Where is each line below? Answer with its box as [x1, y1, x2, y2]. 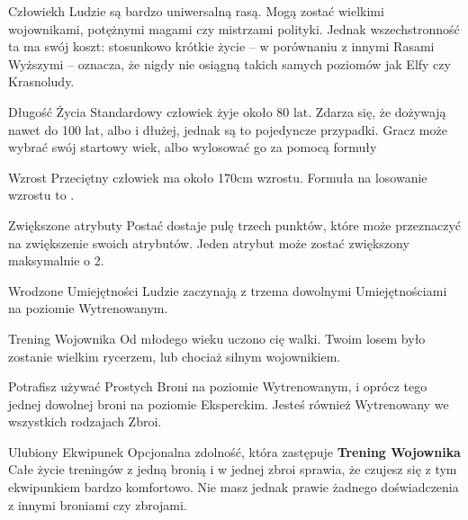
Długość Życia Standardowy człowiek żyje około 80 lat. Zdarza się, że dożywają [8, 102, 446, 121]
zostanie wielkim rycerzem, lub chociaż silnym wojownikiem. [8, 346, 341, 365]
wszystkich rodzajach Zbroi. [8, 412, 162, 431]
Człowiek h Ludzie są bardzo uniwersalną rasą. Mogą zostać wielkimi [8, 2, 384, 20]
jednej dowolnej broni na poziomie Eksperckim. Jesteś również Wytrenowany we [8, 394, 449, 413]
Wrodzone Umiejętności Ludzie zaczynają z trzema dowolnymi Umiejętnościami [8, 281, 447, 300]
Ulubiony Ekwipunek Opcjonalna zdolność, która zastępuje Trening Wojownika [8, 442, 461, 461]
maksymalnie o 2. [8, 251, 104, 270]
